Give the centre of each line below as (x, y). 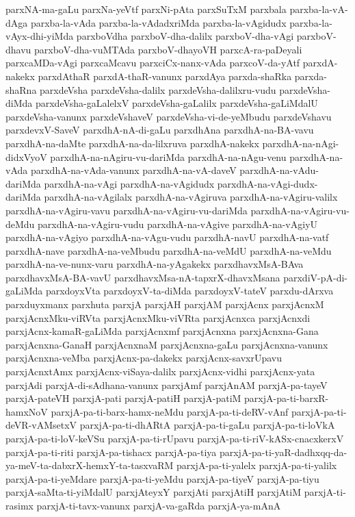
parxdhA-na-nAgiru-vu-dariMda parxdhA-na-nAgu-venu (168, 156)
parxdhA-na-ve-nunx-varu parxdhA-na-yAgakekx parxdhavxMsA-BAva (155, 264)
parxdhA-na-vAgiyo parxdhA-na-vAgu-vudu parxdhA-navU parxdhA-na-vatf (167, 237)
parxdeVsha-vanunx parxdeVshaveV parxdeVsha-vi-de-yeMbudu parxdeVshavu (169, 116)
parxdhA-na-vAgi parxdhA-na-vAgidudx (129, 183)
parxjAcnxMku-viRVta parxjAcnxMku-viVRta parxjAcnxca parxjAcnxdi (158, 317)
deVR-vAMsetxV (41, 425)
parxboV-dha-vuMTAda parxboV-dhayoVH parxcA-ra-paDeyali (168, 49)
